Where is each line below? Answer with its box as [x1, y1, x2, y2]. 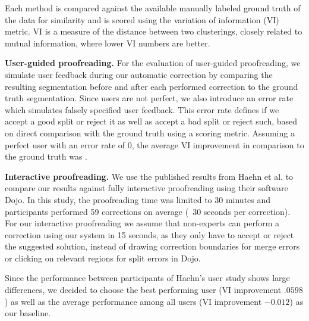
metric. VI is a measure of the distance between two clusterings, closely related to [5, 25, 302, 38]
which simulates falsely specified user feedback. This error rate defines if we [5, 103, 279, 116]
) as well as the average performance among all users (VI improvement [5, 295, 262, 307]
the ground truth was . [5, 150, 88, 163]
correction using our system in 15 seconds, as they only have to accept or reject [5, 228, 294, 241]
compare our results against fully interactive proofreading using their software [5, 182, 288, 194]
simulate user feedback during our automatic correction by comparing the [5, 68, 273, 80]
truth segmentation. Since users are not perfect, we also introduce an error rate [5, 92, 294, 104]
